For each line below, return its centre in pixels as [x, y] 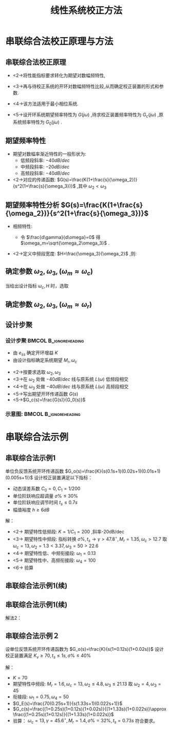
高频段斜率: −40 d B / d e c [45, 173]
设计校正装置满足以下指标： [63, 477]
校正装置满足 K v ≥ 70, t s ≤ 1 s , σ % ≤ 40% [48, 656]
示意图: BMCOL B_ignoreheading [43, 414]
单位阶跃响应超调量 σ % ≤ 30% [45, 496]
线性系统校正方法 [86, 11]
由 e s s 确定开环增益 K [35, 353]
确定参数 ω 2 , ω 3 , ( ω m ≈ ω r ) [49, 305]
